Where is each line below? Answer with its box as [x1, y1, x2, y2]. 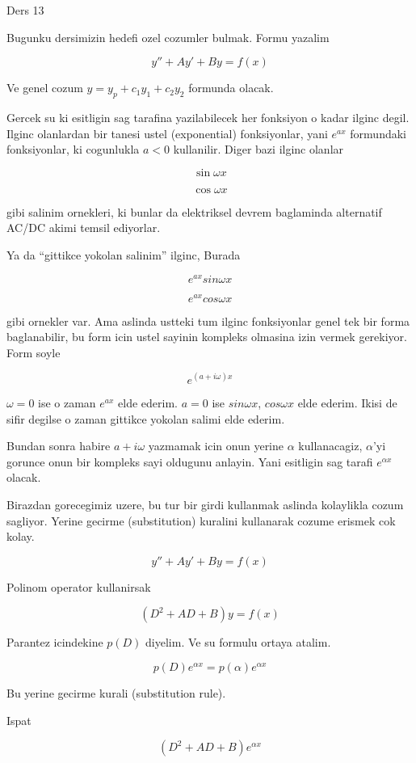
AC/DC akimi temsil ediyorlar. [6, 219, 161, 236]
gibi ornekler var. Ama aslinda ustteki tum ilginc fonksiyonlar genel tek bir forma [6, 312, 410, 329]
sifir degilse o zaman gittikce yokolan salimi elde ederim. [6, 410, 285, 427]
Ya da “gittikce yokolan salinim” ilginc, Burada [6, 246, 241, 263]
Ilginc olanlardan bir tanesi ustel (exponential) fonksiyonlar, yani [6, 124, 328, 141]
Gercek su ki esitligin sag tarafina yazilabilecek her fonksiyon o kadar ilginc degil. [6, 108, 410, 125]
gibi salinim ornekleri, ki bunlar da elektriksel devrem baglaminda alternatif [6, 203, 382, 220]
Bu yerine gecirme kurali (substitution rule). [6, 684, 226, 701]
